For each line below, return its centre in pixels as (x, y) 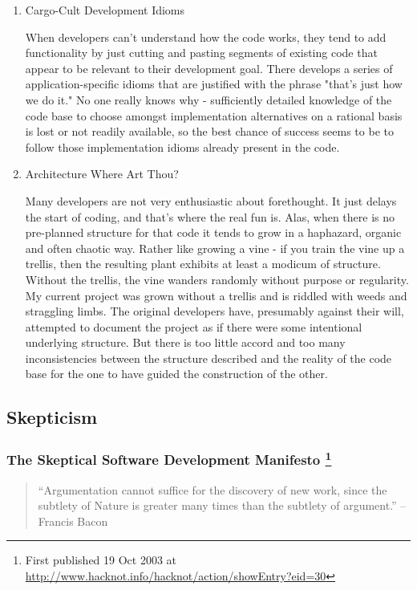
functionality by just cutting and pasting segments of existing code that (201, 53)
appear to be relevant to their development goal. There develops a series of (209, 68)
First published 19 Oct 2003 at (101, 560)
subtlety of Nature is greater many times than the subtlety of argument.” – (222, 505)
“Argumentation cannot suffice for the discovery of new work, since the (213, 489)
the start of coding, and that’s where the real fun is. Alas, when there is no (210, 216)
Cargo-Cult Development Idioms (105, 10)
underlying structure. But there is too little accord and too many (185, 342)
